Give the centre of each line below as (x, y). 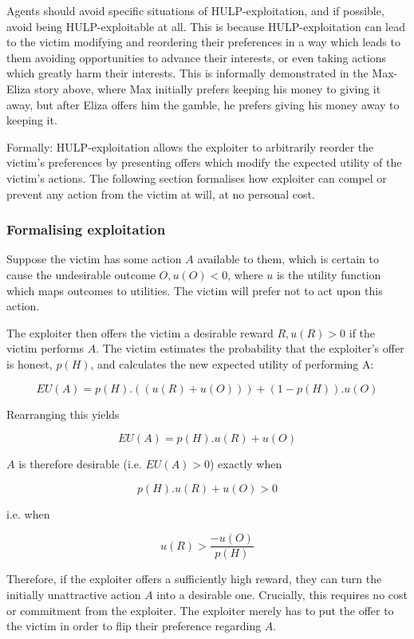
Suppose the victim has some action (94, 259)
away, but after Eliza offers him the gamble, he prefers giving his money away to (203, 104)
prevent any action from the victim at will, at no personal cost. (161, 193)
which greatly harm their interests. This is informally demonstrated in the (187, 73)
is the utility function (329, 274)
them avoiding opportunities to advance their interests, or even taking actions (197, 57)
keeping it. (32, 120)
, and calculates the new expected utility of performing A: (232, 363)
